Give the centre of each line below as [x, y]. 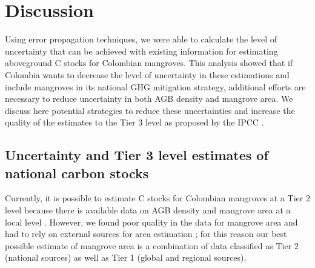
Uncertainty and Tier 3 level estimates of [137, 155]
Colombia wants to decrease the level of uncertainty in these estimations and [147, 74]
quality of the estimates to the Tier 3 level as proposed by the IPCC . [134, 122]
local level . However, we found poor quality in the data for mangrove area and [151, 222]
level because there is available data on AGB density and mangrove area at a [148, 210]
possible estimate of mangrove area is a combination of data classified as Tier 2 [152, 245]
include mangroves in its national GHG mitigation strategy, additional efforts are [155, 86]
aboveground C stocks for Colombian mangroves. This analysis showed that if [149, 63]
